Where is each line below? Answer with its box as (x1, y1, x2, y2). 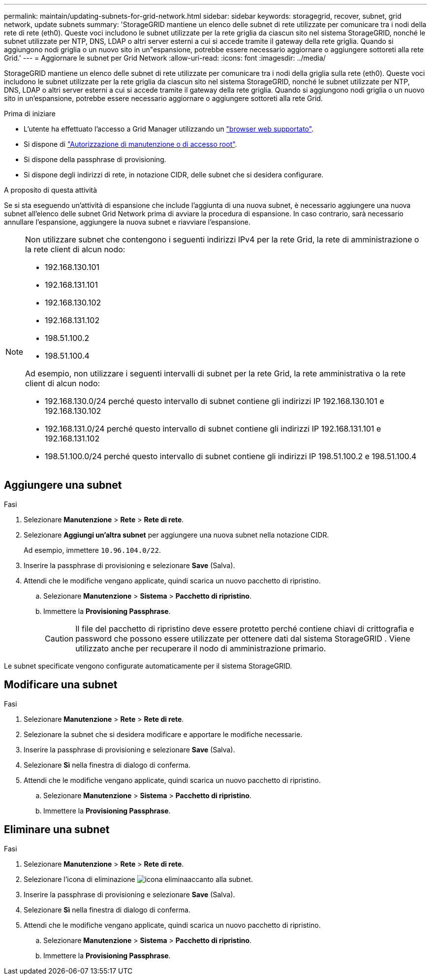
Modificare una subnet (4, 678, 118, 691)
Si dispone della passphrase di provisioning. (24, 155, 166, 164)
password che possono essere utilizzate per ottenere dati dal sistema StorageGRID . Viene (75, 633, 410, 643)
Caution (45, 633, 74, 643)
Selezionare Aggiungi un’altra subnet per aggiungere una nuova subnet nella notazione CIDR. (24, 530, 329, 539)
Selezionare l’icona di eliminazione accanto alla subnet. (24, 875, 253, 883)
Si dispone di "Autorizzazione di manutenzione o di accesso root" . (24, 140, 237, 148)
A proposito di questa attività (4, 186, 97, 194)
